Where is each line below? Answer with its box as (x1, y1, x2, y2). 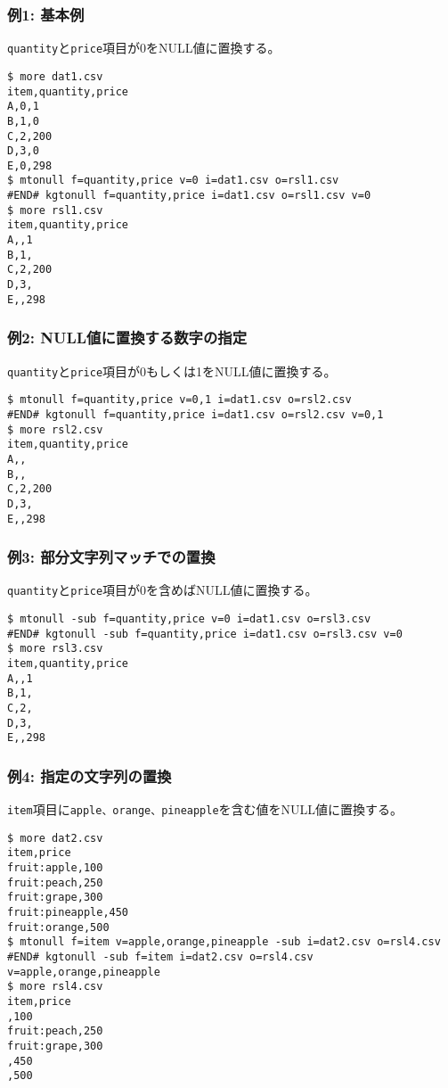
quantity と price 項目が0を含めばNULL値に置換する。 (7, 581, 318, 599)
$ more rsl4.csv (7, 980, 103, 993)
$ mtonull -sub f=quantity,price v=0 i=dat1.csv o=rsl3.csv (7, 613, 371, 626)
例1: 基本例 (7, 3, 85, 25)
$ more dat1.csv (7, 70, 103, 83)
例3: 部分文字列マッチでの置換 (7, 546, 216, 568)
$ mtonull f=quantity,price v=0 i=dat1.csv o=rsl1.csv (7, 174, 339, 187)
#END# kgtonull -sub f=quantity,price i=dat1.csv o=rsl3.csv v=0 (7, 627, 403, 640)
